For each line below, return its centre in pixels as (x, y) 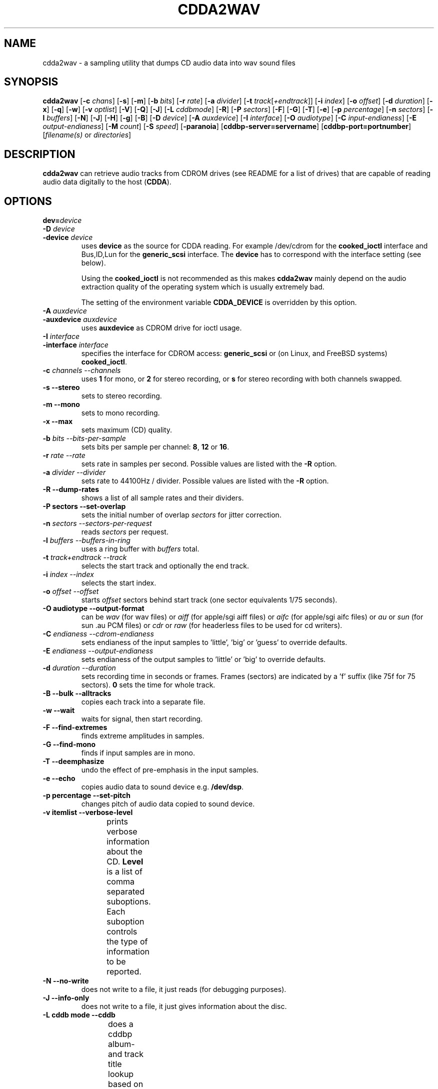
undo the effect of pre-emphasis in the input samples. (170, 770)
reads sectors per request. (125, 532)
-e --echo (59, 778)
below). (93, 263)
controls (122, 932)
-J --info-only (66, 998)
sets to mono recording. (120, 413)
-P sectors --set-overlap (84, 506)
